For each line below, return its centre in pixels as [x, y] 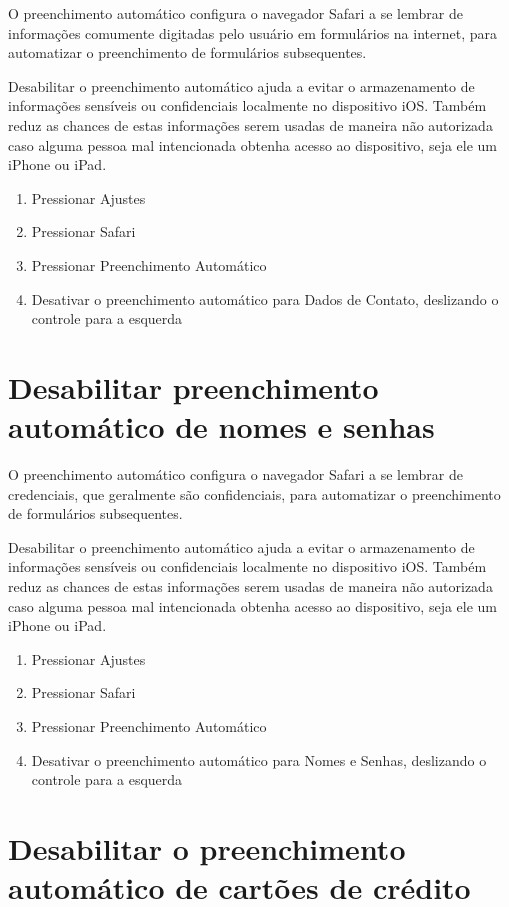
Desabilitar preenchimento [193, 386]
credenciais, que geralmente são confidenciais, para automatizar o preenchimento [254, 493]
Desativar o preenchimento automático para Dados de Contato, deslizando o [265, 298]
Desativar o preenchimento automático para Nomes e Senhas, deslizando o [259, 759]
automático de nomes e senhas [221, 426]
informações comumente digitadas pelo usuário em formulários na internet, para [252, 32]
